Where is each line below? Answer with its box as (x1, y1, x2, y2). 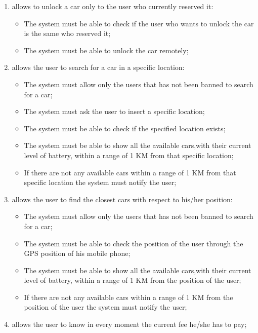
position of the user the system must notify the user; (24, 302, 187, 312)
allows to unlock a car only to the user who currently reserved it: (12, 1, 213, 11)
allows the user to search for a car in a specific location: (12, 62, 185, 72)
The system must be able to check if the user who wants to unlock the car (24, 18, 254, 28)
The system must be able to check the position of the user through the (24, 238, 243, 248)
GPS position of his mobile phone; (24, 248, 131, 258)
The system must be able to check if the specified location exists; (24, 123, 226, 133)
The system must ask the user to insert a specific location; (24, 106, 205, 117)
